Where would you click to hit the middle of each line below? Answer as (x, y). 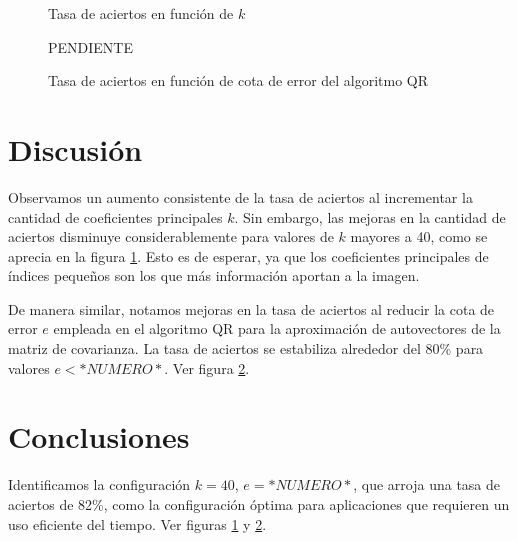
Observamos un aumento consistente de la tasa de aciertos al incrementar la (240, 196)
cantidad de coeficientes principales (115, 216)
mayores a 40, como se (419, 236)
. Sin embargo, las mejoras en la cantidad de (370, 216)
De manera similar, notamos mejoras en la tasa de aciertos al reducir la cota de (251, 308)
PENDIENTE (90, 46)
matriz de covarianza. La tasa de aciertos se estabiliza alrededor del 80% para (246, 348)
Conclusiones (99, 436)
